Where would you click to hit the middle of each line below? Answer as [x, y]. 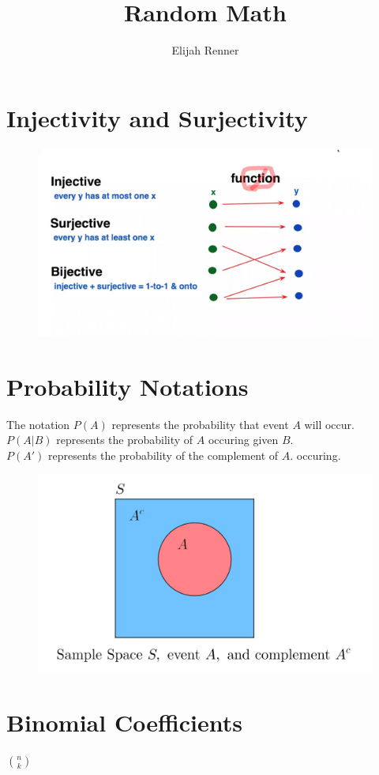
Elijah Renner [205, 50]
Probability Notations [128, 386]
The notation [38, 424]
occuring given [243, 440]
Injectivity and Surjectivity [157, 117]
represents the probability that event [200, 424]
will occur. [329, 424]
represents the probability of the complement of [163, 455]
